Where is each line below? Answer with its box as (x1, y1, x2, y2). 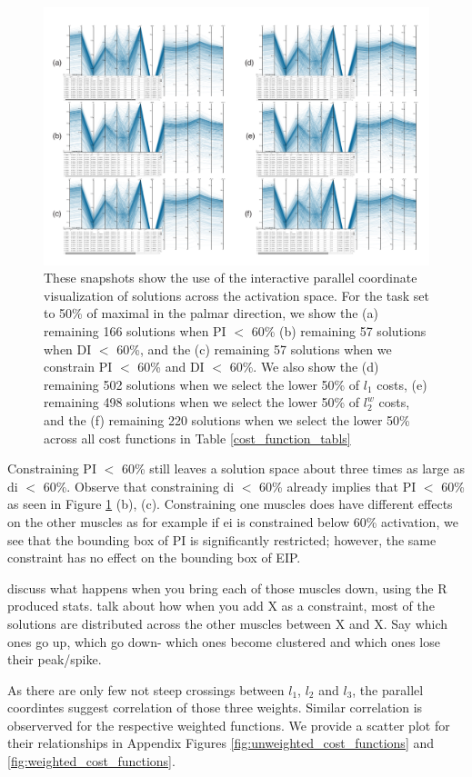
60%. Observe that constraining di (43, 476, 235, 495)
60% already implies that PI (259, 476, 417, 495)
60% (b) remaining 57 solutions (251, 322, 427, 340)
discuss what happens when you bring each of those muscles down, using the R (7, 578, 447, 597)
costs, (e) (377, 374, 427, 393)
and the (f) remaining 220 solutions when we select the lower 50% (44, 410, 410, 429)
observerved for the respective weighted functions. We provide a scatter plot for (7, 715, 450, 734)
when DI (44, 339, 92, 358)
